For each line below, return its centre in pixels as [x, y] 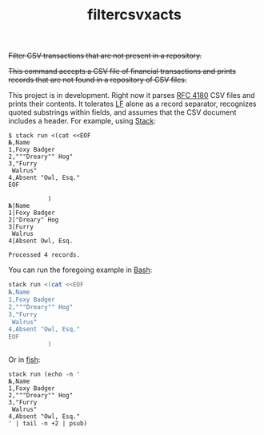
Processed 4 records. [44, 255]
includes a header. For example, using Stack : [82, 121]
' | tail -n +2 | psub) [48, 424]
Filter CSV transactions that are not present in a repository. [105, 56]
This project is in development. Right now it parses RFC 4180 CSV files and [132, 96]
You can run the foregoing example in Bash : [80, 270]
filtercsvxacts [134, 15]
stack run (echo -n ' [44, 375]
